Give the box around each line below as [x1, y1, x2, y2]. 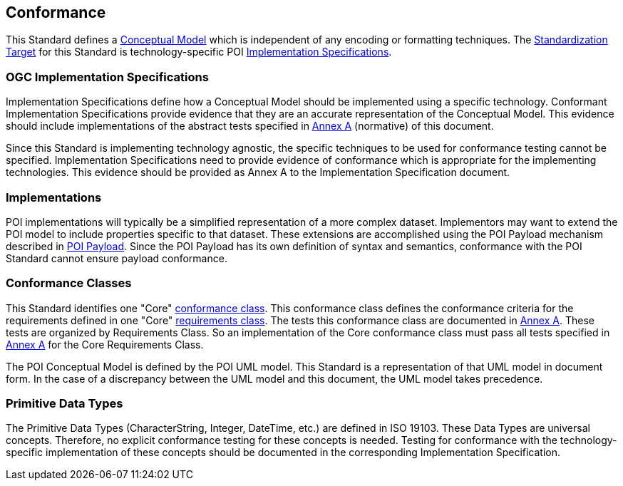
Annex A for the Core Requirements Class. [6, 338, 204, 351]
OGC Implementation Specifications [6, 69, 209, 84]
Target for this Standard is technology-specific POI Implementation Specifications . [6, 46, 392, 58]
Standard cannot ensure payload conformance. [6, 252, 227, 264]
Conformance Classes [6, 276, 132, 291]
